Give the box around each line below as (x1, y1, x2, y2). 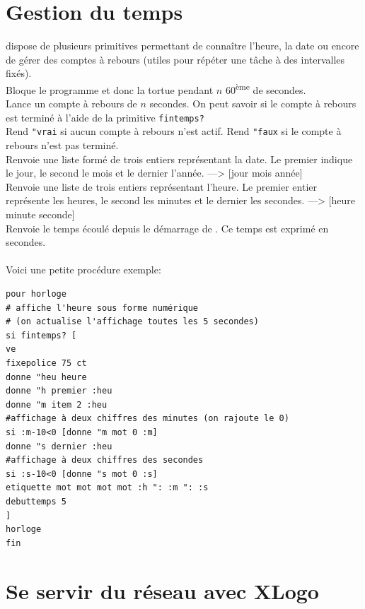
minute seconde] (6, 207, 75, 222)
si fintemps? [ (6, 330, 77, 341)
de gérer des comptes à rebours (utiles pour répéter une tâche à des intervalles (6, 52, 345, 66)
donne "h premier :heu (6, 386, 112, 396)
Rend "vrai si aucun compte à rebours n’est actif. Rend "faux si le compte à (6, 124, 342, 138)
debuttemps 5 (6, 496, 66, 507)
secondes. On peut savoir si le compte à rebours (149, 96, 357, 111)
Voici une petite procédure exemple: (6, 262, 161, 277)
